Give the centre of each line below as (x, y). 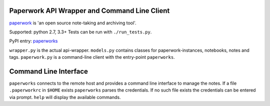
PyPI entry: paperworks (33, 41)
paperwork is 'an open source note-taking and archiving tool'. (73, 23)
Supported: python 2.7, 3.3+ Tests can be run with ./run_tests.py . (80, 32)
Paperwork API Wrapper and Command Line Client (89, 11)
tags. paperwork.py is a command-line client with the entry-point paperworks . (92, 57)
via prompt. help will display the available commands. (65, 97)
